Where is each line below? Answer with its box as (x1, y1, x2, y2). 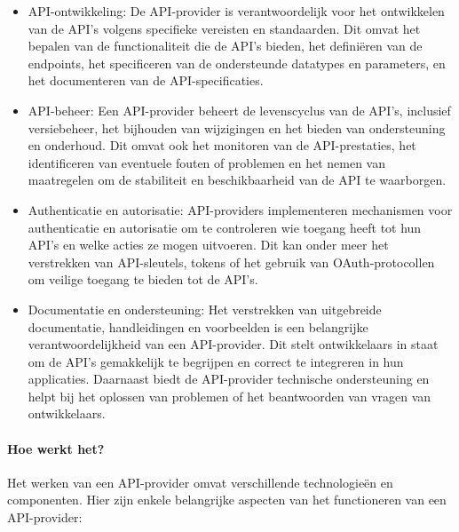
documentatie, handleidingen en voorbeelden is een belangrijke (28, 317, 368, 336)
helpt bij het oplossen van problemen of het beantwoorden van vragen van (28, 386, 431, 405)
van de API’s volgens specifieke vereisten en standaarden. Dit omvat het (28, 19, 421, 37)
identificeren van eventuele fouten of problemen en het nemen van (28, 153, 385, 171)
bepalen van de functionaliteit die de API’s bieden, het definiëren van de (28, 36, 423, 55)
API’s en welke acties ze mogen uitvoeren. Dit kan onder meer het (28, 235, 389, 254)
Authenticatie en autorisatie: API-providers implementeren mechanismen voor (28, 200, 453, 218)
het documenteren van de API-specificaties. (28, 71, 264, 90)
